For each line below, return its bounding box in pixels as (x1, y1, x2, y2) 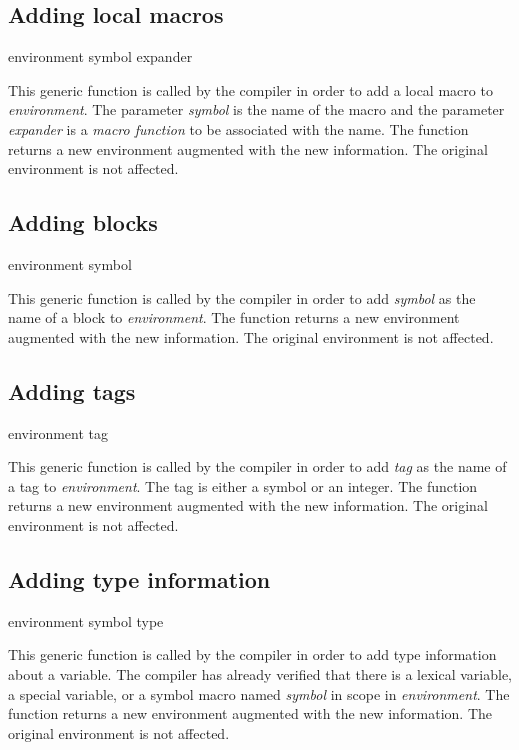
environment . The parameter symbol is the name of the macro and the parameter (8, 99, 505, 120)
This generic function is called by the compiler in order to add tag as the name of (8, 456, 507, 477)
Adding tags (8, 375, 136, 406)
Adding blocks (8, 207, 158, 238)
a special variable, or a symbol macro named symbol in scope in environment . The (8, 683, 510, 704)
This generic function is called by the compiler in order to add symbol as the (8, 287, 476, 308)
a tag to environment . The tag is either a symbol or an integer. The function (8, 475, 478, 496)
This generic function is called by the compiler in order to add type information (8, 644, 497, 665)
